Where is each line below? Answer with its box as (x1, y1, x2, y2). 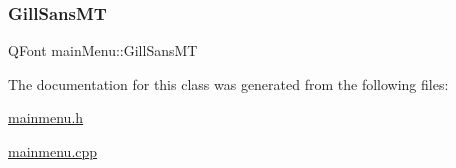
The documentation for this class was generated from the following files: (8, 73, 449, 94)
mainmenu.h (8, 107, 84, 128)
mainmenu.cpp (8, 141, 98, 161)
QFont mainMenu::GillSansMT (8, 40, 198, 61)
